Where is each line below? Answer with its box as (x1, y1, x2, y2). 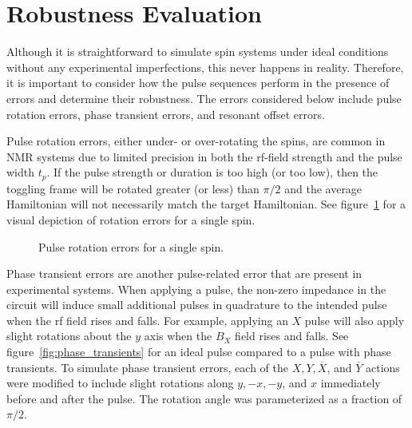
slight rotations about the (6, 327, 132, 344)
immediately (320, 374, 381, 391)
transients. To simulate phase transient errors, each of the (6, 359, 288, 375)
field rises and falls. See (235, 327, 349, 344)
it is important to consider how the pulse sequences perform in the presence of (6, 74, 390, 91)
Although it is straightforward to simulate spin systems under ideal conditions (6, 43, 389, 60)
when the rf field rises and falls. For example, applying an (6, 311, 288, 328)
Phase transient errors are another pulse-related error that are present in (6, 265, 362, 282)
